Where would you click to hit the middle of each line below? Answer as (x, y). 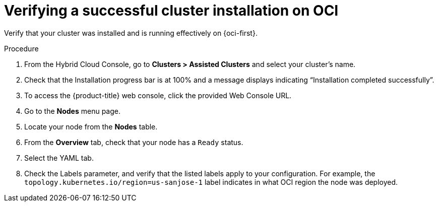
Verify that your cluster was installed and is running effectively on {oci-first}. (131, 33)
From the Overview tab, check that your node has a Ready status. (134, 142)
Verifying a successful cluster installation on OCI (171, 11)
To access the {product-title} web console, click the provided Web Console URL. (158, 95)
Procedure (21, 48)
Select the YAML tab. (59, 158)
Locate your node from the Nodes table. (91, 126)
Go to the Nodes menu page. (72, 111)
